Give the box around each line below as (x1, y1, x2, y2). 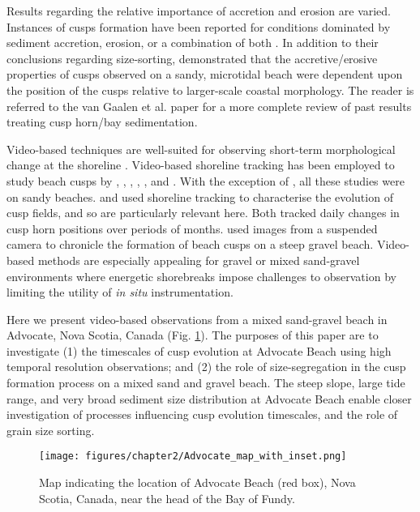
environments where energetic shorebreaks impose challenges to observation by (6, 267, 396, 284)
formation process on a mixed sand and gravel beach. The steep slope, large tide (6, 374, 405, 391)
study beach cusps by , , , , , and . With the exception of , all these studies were (6, 172, 405, 189)
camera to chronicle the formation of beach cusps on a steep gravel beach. (6, 236, 374, 253)
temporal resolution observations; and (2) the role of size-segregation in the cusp (6, 358, 406, 375)
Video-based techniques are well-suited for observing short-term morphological (6, 140, 396, 157)
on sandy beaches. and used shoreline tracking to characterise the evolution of (6, 188, 393, 205)
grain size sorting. (6, 421, 95, 438)
